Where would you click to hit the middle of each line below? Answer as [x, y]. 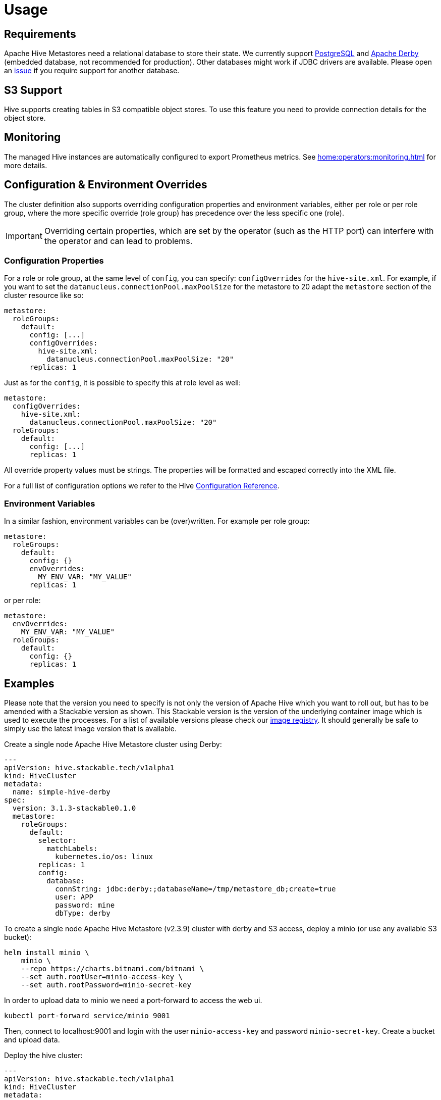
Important [24, 236]
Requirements [40, 34]
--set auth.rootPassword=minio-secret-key [106, 985]
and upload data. [32, 1040]
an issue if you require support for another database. [92, 71]
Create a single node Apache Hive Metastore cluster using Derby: [113, 744]
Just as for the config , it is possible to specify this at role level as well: [122, 383]
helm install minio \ [47, 953]
